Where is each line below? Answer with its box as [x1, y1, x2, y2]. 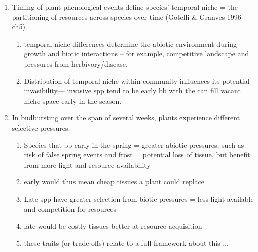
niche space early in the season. [24, 95, 122, 106]
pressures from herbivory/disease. [24, 58, 128, 69]
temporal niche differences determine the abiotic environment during [24, 38, 237, 49]
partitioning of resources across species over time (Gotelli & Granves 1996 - [12, 11, 246, 22]
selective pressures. [12, 122, 70, 133]
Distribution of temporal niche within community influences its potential [24, 75, 250, 86]
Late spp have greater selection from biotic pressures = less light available [24, 193, 254, 204]
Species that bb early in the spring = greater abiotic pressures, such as [24, 139, 244, 150]
